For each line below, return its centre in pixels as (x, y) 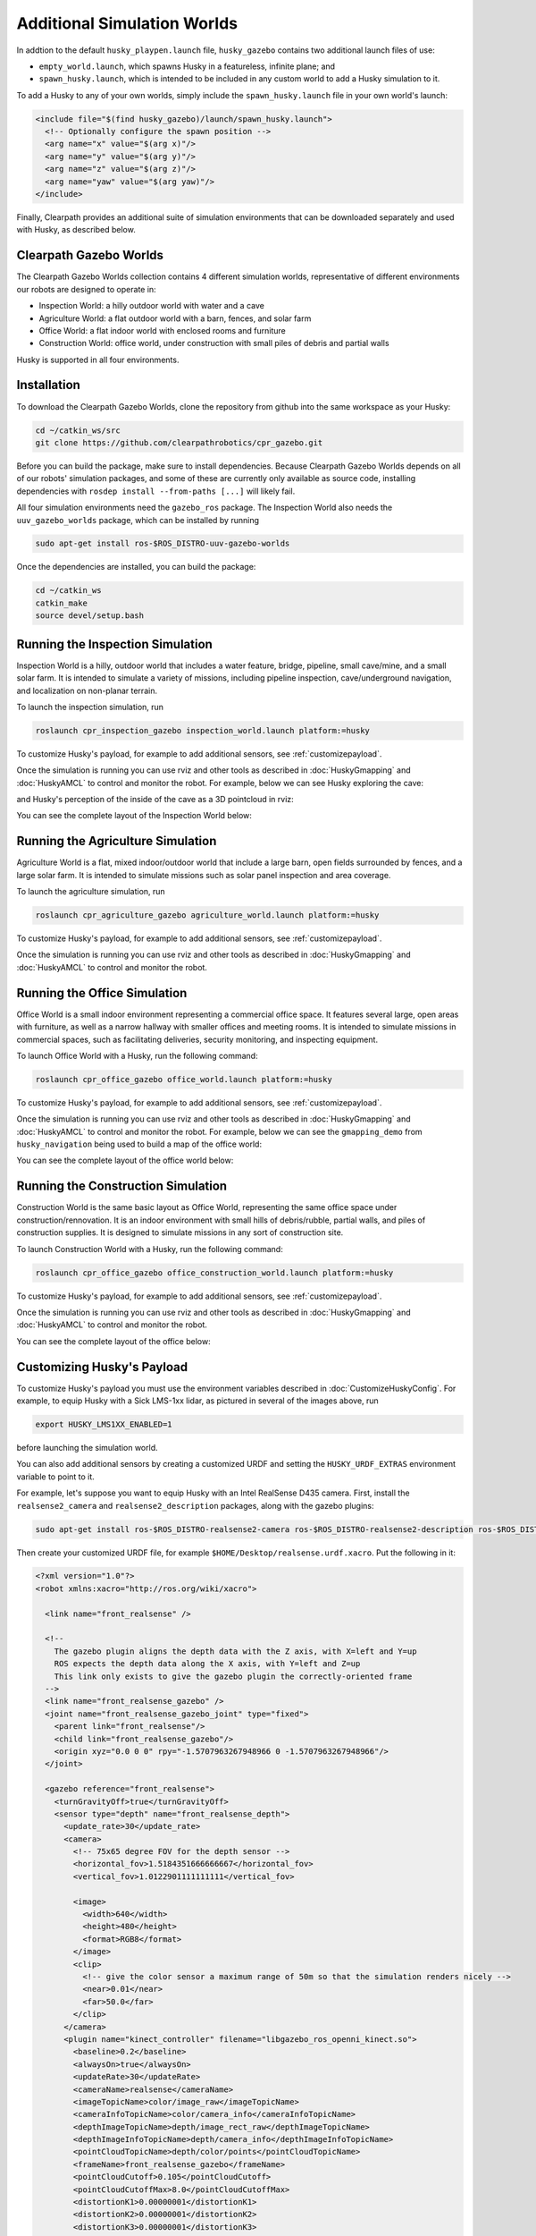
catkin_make (62, 603)
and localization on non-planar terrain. (87, 690)
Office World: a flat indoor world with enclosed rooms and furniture (162, 330)
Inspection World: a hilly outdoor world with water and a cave (152, 306)
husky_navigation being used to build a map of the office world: (139, 1144)
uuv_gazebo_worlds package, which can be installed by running (138, 520)
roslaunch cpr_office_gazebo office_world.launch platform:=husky (184, 1079)
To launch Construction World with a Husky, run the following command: (150, 1249)
